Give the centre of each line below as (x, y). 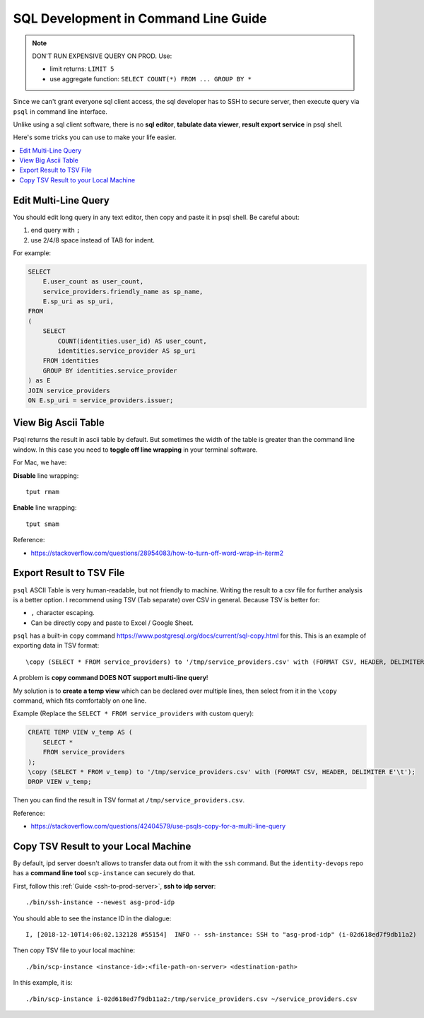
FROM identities (71, 361)
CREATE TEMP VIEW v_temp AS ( (80, 732)
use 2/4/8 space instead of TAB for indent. (93, 240)
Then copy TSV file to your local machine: (74, 950)
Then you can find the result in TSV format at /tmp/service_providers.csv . (129, 800)
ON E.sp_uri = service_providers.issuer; (101, 400)
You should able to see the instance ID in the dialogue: (92, 918)
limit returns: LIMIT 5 (82, 69)
